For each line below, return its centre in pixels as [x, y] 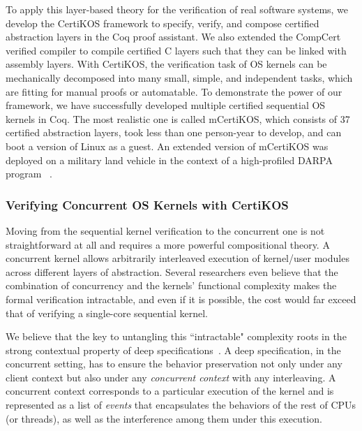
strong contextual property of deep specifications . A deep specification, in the [173, 350]
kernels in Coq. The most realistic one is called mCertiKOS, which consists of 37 [178, 118]
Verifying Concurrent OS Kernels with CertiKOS [147, 204]
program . [29, 174]
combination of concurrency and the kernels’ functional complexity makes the [171, 285]
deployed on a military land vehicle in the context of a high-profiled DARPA [169, 160]
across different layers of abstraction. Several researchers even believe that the [172, 271]
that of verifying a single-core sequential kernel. [107, 313]
